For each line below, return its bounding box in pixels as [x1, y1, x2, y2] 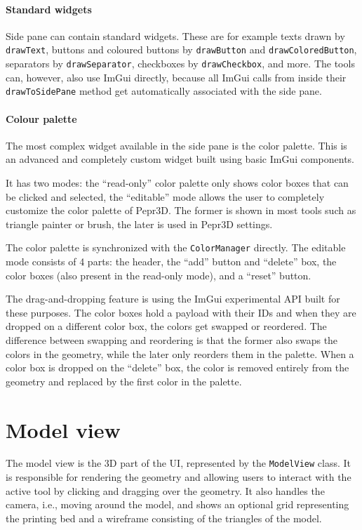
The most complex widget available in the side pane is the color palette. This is [6, 138, 347, 152]
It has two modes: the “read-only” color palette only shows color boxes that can [6, 175, 349, 190]
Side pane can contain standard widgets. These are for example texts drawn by [6, 28, 345, 43]
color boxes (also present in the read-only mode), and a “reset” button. [6, 267, 311, 282]
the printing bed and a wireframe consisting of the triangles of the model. [6, 510, 322, 525]
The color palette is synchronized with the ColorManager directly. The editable [6, 240, 346, 255]
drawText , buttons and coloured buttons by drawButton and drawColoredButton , [6, 42, 357, 57]
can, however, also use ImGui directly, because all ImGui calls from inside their [6, 69, 347, 84]
